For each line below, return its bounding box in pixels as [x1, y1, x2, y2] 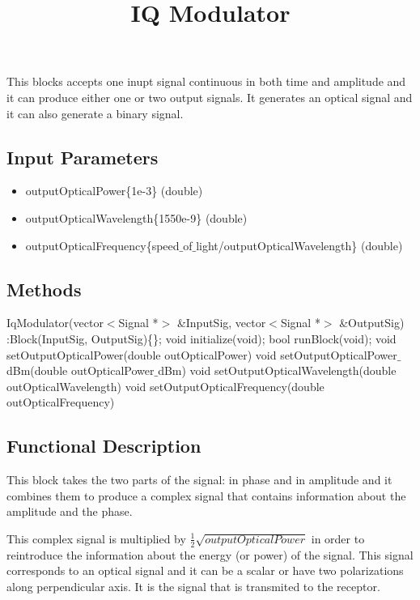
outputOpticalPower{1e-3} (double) [25, 182, 203, 199]
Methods [6, 276, 82, 301]
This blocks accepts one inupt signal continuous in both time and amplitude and [6, 73, 406, 90]
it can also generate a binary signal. [6, 104, 184, 121]
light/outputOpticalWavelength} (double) [196, 236, 403, 253]
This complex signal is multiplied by [6, 530, 186, 547]
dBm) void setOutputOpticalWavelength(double [158, 362, 397, 379]
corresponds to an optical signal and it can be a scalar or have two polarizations [6, 562, 404, 579]
